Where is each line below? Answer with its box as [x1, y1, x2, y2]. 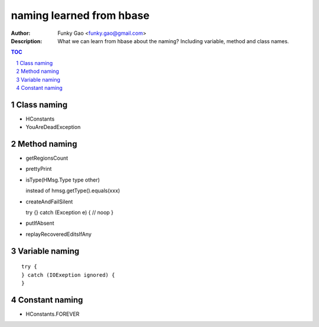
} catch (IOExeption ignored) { [21, 271, 115, 278]
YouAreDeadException [25, 124, 81, 131]
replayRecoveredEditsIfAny [25, 231, 92, 238]
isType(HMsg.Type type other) [25, 176, 100, 183]
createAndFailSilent [25, 198, 73, 205]
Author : [11, 30, 31, 37]
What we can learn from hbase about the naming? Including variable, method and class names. [57, 37, 289, 44]
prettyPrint [25, 166, 52, 173]
